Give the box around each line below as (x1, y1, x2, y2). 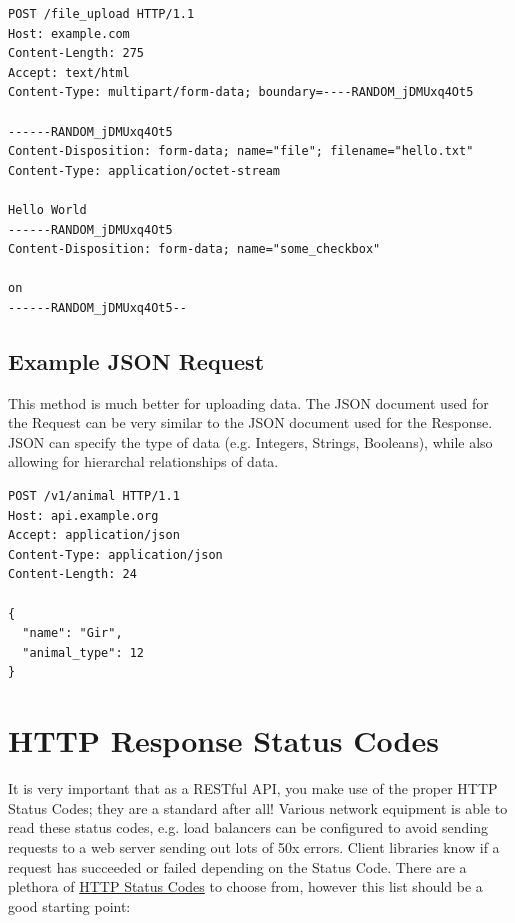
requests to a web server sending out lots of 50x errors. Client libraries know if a (8, 836, 500, 857)
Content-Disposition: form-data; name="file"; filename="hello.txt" (8, 144, 474, 159)
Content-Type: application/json (8, 547, 223, 562)
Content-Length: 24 (8, 567, 137, 582)
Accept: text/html (8, 65, 130, 80)
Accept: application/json (8, 528, 180, 543)
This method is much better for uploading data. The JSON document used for (8, 392, 489, 413)
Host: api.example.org (8, 508, 159, 523)
